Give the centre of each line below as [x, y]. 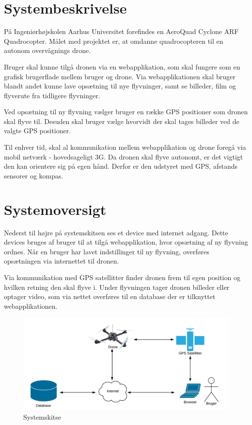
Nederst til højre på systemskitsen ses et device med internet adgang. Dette [116, 232]
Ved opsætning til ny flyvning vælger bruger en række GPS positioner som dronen [126, 112]
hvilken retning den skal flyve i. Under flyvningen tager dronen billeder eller [117, 287]
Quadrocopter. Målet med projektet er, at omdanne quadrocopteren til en [114, 41]
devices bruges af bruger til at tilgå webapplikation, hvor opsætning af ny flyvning [126, 242]
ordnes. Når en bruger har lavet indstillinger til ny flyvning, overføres [107, 251]
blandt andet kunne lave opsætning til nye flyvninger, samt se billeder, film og [120, 86]
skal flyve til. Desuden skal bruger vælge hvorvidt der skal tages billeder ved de [122, 121]
